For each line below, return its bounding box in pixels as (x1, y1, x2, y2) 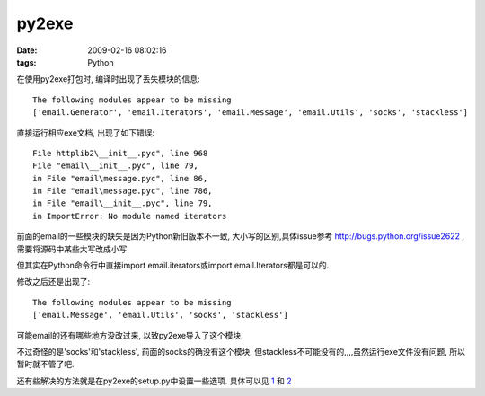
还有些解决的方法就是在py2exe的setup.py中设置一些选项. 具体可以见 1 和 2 (16, 375, 292, 386)
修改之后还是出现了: (16, 277, 91, 287)
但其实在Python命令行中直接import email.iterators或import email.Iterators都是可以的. (16, 260, 330, 271)
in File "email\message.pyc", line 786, (32, 186, 213, 197)
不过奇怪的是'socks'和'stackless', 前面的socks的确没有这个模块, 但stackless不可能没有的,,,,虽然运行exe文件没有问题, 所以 (16, 346, 466, 356)
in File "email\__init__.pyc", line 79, (32, 198, 213, 208)
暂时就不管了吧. (16, 359, 75, 370)
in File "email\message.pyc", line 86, (32, 173, 208, 183)
